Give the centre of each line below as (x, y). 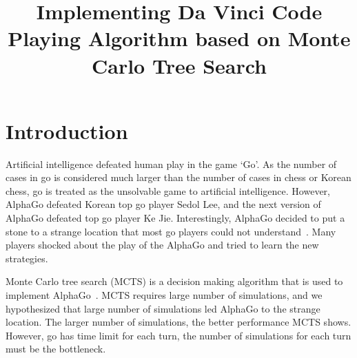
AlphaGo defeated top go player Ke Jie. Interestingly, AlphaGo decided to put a (175, 218)
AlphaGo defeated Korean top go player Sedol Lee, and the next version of (163, 204)
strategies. (27, 258)
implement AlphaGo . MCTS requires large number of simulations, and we (164, 295)
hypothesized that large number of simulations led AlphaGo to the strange (163, 308)
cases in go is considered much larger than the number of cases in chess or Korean (178, 177)
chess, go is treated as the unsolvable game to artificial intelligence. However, (168, 190)
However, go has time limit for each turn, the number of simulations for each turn (178, 335)
